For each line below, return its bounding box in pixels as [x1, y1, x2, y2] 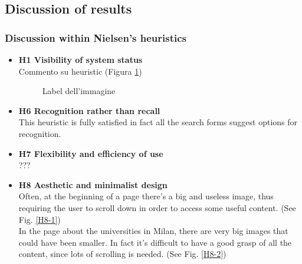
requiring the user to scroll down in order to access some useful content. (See [18, 201, 296, 213]
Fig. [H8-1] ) [18, 213, 61, 225]
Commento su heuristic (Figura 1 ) [18, 65, 142, 77]
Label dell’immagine [42, 85, 116, 97]
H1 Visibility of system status [18, 54, 143, 65]
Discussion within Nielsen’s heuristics [5, 30, 187, 45]
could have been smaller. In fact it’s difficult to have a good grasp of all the [18, 236, 292, 248]
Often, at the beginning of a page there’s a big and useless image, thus [18, 190, 274, 202]
